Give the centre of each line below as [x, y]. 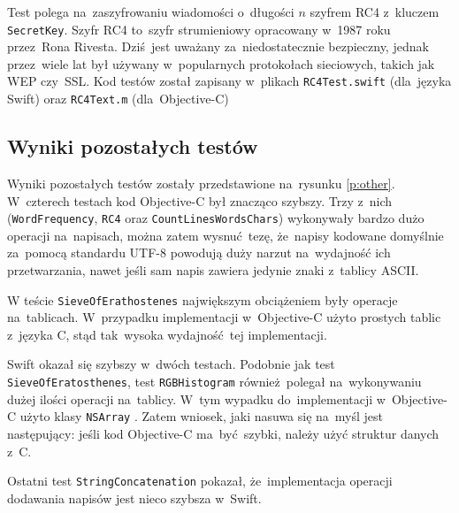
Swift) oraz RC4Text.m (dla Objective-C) [118, 99]
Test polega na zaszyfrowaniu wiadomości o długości [151, 11]
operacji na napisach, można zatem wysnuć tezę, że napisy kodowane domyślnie [226, 235]
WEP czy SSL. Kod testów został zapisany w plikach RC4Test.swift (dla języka [229, 81]
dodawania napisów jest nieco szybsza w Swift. [134, 498]
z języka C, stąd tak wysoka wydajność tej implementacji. [167, 334]
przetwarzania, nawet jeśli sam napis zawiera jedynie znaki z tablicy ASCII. [213, 269]
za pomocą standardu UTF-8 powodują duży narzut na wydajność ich [199, 253]
